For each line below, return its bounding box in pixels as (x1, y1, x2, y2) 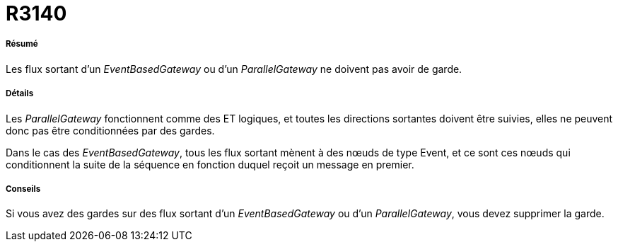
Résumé (6, 39, 38, 50)
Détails (6, 88, 34, 99)
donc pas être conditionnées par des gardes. (6, 124, 215, 137)
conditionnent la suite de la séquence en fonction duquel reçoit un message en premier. (6, 158, 414, 171)
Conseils (6, 183, 41, 194)
